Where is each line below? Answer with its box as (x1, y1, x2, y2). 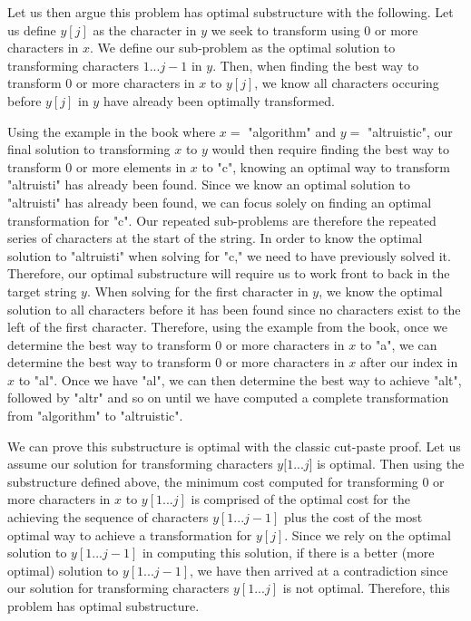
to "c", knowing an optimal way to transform (201, 157, 450, 176)
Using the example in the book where (7, 121, 216, 141)
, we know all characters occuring (254, 73, 439, 92)
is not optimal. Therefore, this (282, 578, 450, 597)
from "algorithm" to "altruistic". (7, 406, 183, 425)
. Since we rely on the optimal (284, 525, 451, 544)
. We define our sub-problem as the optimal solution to (90, 38, 396, 57)
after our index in (359, 353, 458, 372)
